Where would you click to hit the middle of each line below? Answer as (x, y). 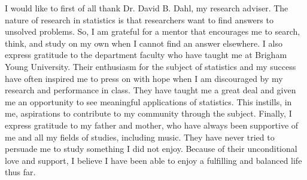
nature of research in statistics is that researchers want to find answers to (139, 19)
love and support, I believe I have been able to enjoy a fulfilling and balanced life (153, 160)
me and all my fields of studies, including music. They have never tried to (140, 137)
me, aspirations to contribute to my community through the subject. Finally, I (148, 113)
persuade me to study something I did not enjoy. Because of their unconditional (151, 149)
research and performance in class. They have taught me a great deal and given (151, 90)
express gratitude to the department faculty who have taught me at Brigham (146, 55)
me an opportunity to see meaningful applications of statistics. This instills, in (148, 101)
